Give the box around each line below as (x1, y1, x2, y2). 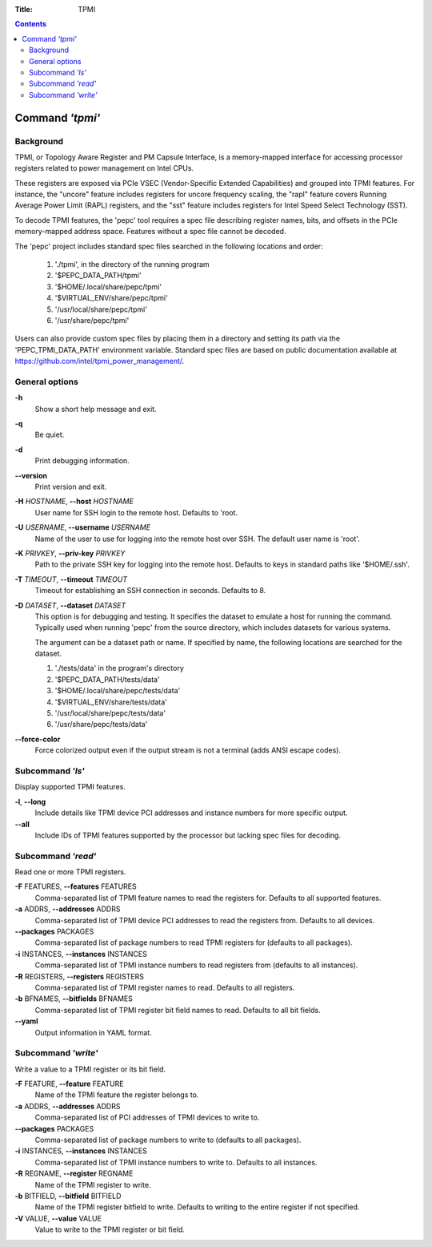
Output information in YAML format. (34, 1027, 152, 1037)
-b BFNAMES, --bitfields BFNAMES (14, 994, 134, 1003)
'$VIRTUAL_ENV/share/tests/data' (54, 697, 167, 707)
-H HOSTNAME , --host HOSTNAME (14, 497, 134, 506)
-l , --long (14, 797, 46, 806)
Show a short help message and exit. (34, 404, 157, 414)
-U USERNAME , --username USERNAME (14, 523, 151, 532)
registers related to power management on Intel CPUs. (14, 163, 194, 173)
